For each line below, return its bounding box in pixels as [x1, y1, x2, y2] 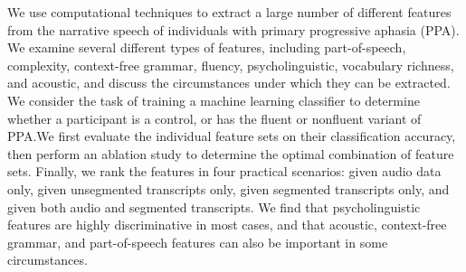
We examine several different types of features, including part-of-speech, [7, 38, 406, 57]
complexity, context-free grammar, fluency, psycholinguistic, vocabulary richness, [7, 55, 454, 74]
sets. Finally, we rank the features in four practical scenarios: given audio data [7, 162, 442, 181]
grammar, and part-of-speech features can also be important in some [7, 232, 388, 251]
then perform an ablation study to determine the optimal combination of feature [7, 144, 454, 163]
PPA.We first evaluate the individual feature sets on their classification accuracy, [7, 127, 456, 145]
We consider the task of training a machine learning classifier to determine [7, 90, 420, 109]
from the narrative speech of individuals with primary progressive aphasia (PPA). [7, 20, 460, 39]
